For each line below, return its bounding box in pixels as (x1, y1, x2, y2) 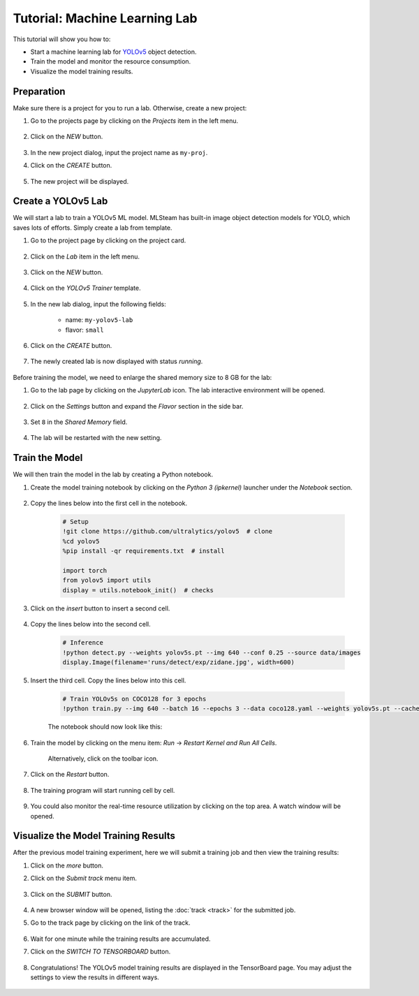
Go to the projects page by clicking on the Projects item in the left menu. (30, 117, 239, 125)
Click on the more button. (30, 861, 104, 870)
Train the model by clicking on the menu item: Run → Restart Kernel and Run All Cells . (30, 738, 277, 747)
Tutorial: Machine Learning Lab (13, 10, 198, 26)
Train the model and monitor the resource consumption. (30, 57, 191, 66)
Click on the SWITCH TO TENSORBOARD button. (30, 947, 171, 956)
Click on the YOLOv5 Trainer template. (30, 284, 141, 293)
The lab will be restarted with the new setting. (30, 434, 162, 442)
